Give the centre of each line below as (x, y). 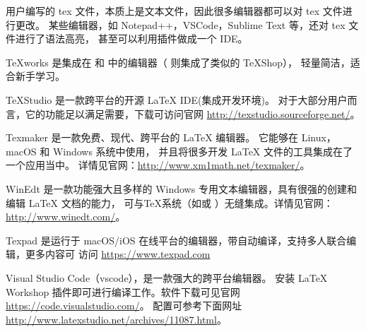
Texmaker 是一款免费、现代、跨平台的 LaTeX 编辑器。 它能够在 (152, 137)
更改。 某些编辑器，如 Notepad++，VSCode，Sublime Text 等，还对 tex (180, 24)
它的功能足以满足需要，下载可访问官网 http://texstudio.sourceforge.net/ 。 (193, 113)
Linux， (319, 137)
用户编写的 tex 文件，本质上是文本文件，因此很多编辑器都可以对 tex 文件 (174, 11)
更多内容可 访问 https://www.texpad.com (118, 254)
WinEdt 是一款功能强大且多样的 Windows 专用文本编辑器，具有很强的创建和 (181, 188)
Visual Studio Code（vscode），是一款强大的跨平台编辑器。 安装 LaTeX (167, 277)
